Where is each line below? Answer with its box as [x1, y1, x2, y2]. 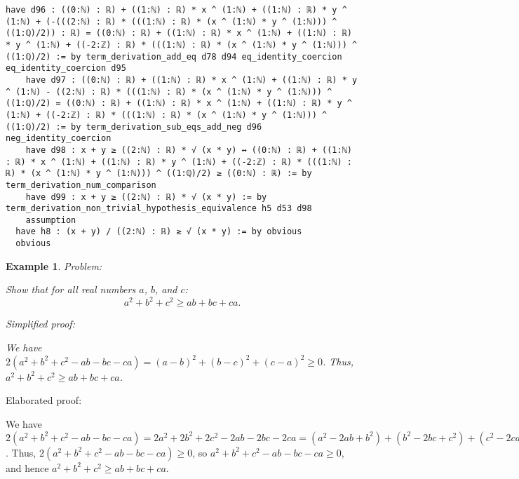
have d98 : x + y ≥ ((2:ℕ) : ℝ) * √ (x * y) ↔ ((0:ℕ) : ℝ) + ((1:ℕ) [25, 144, 352, 155]
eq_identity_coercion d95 [6, 63, 126, 74]
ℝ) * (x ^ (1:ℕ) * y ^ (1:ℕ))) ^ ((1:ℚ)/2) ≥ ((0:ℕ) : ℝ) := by [6, 168, 312, 179]
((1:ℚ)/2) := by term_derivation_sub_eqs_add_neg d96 [6, 121, 262, 132]
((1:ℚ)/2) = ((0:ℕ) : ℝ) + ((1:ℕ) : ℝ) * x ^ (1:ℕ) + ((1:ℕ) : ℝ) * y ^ [6, 98, 352, 109]
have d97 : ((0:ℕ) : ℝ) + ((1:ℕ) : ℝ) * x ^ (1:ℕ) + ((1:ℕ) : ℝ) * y [25, 74, 358, 85]
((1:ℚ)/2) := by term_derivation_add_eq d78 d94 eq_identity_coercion [6, 51, 342, 62]
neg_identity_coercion [6, 133, 112, 144]
